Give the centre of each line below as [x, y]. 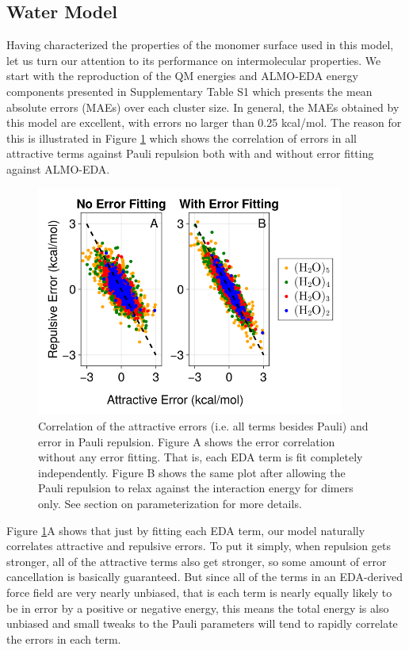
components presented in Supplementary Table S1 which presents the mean [189, 91]
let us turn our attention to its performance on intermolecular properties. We [194, 60]
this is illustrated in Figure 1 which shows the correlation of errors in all [182, 138]
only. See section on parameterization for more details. [170, 504]
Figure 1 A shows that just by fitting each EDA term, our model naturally [186, 530]
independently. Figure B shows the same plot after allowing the [192, 472]
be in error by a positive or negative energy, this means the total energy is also [198, 608]
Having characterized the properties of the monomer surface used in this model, [200, 45]
